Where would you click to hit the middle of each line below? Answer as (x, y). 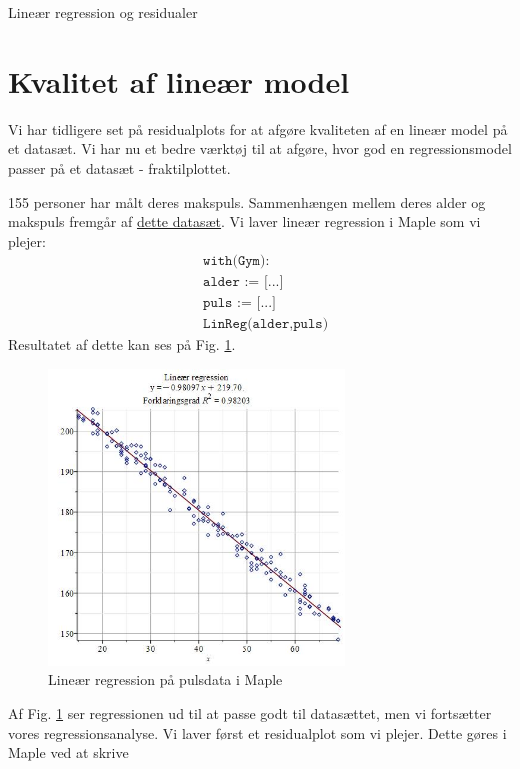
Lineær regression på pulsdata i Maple (165, 679)
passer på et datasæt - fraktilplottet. (119, 167)
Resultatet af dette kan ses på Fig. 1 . (122, 344)
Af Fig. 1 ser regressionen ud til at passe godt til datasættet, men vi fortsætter (250, 712)
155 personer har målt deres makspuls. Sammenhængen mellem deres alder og (247, 201)
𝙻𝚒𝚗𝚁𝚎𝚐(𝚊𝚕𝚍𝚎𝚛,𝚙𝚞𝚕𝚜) (266, 324)
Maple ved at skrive (68, 752)
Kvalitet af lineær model (179, 80)
